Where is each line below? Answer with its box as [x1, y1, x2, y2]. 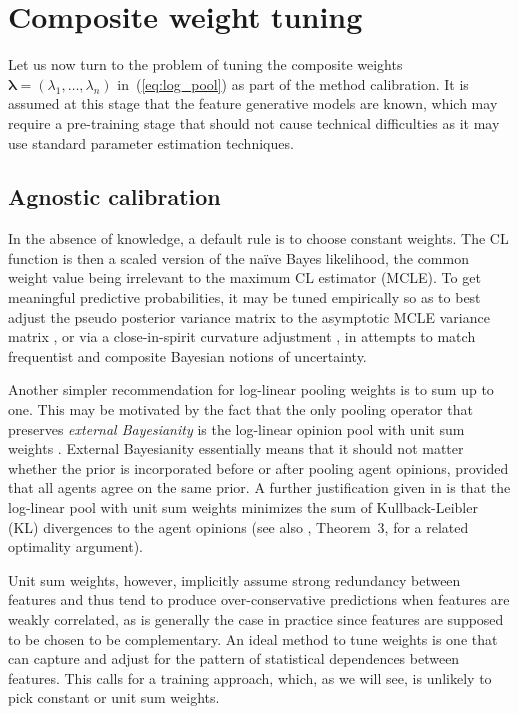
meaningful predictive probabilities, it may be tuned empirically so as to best [8, 287, 481, 308]
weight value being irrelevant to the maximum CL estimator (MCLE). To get [8, 267, 481, 288]
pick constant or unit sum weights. [8, 687, 220, 708]
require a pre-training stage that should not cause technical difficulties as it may [8, 112, 500, 133]
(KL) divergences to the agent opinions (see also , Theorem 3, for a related [8, 516, 469, 537]
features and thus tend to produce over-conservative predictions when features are [8, 589, 510, 610]
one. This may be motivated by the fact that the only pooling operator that [8, 399, 473, 420]
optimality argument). [8, 536, 144, 557]
